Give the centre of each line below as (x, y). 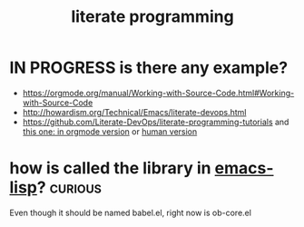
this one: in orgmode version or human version (110, 131)
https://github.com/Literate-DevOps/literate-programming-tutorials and (156, 122)
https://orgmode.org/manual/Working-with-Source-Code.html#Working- (158, 93)
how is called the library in (110, 168)
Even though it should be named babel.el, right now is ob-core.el (131, 212)
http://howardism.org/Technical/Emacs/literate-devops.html (134, 112)
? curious (69, 188)
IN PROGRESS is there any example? (149, 68)
